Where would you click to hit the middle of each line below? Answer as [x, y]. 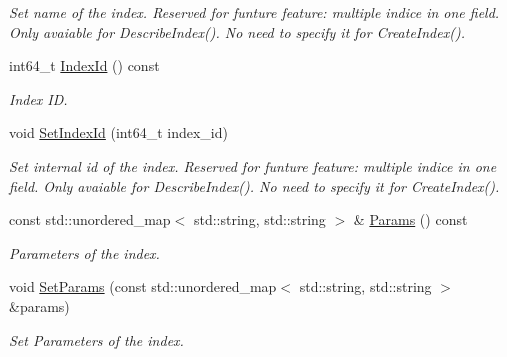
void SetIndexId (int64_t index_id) [118, 132]
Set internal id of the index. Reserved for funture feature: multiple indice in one [253, 165]
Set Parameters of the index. [96, 339]
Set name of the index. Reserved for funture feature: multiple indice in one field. [254, 12]
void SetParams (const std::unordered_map [143, 286]
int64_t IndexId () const [84, 65]
